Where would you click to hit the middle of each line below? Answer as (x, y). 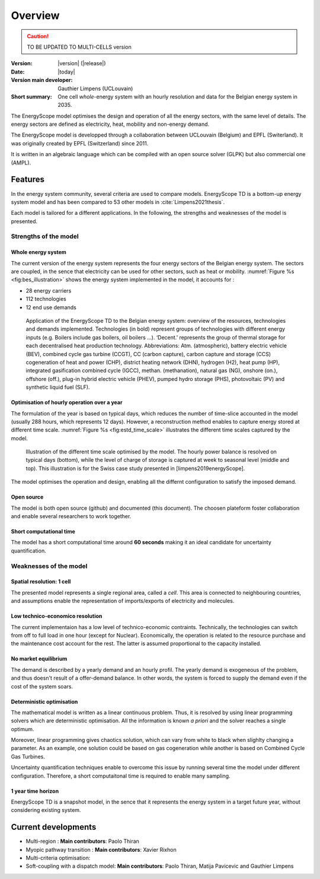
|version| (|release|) (82, 64)
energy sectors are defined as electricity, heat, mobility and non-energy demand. (110, 124)
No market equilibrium (39, 659)
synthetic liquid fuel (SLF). (58, 387)
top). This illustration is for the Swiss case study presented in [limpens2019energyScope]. (135, 468)
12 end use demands (51, 307)
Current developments (54, 827)
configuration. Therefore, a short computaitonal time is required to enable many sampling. (121, 776)
